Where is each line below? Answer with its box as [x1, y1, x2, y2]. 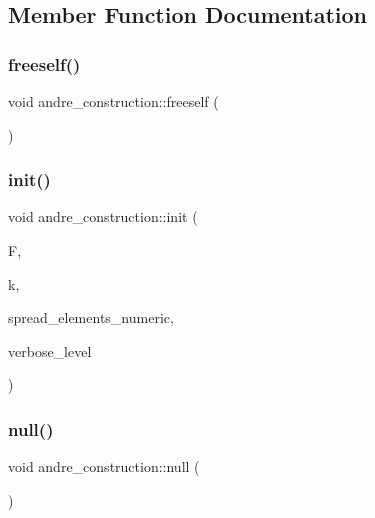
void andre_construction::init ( [8, 206, 198, 227]
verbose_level [8, 340, 92, 361]
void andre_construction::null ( [8, 456, 200, 477]
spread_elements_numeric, [8, 307, 174, 328]
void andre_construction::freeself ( [8, 91, 219, 111]
